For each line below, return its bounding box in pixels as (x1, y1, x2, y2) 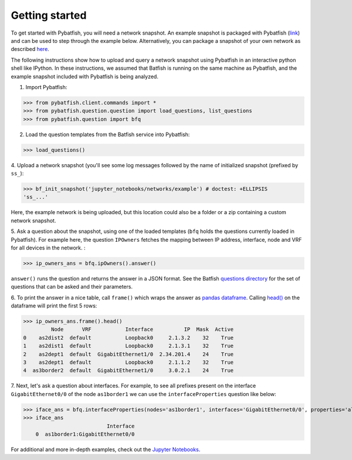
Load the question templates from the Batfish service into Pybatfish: (25, 131, 190, 138)
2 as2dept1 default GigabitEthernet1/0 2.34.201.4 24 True (23, 351, 234, 357)
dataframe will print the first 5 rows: (11, 302, 97, 309)
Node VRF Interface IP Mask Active (50, 326, 234, 333)
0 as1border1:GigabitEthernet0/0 (35, 431, 135, 437)
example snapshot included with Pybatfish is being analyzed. (11, 73, 158, 80)
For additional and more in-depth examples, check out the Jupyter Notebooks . (11, 446, 201, 453)
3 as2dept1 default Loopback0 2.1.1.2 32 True (23, 359, 234, 366)
